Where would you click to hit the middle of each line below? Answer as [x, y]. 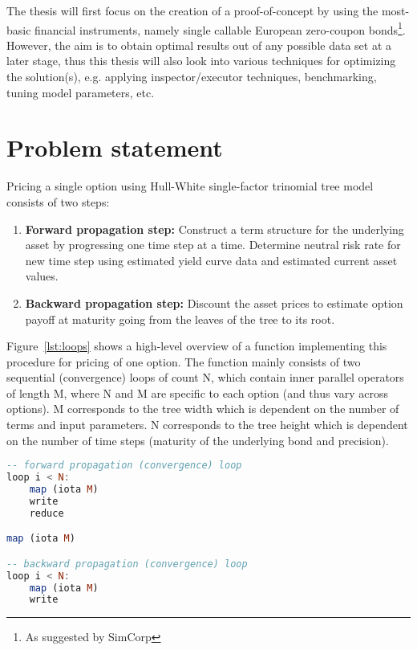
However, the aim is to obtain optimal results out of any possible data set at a [199, 45]
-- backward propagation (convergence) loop [127, 564]
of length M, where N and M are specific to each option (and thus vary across [198, 392]
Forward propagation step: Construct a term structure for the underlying [215, 229]
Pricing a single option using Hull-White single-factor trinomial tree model [190, 186]
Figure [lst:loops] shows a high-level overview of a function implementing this [197, 346]
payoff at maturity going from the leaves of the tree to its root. [180, 319]
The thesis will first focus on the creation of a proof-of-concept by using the [192, 10]
